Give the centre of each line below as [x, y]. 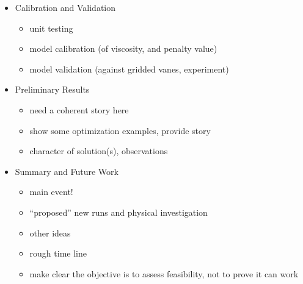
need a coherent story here [79, 109]
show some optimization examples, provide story [120, 130]
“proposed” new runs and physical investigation [119, 212]
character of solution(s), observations [99, 151]
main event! [51, 192]
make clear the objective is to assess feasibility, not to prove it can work [164, 273]
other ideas [50, 233]
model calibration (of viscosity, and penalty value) [123, 48]
